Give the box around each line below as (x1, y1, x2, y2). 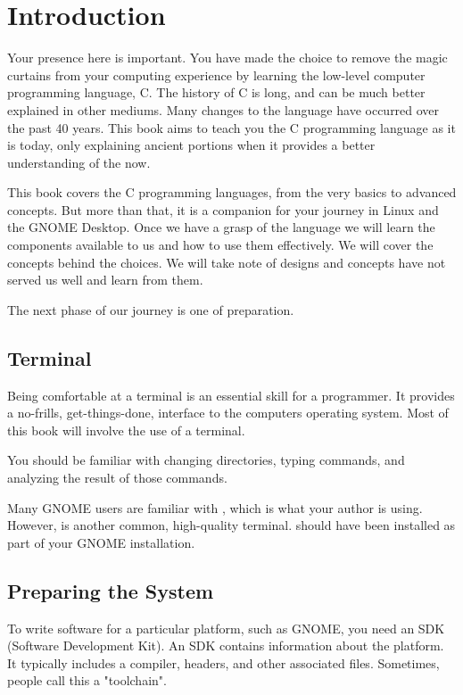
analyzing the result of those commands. (7, 468, 227, 487)
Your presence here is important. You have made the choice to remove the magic (7, 48, 448, 67)
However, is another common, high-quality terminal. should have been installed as (7, 516, 456, 534)
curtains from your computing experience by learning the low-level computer (7, 65, 426, 84)
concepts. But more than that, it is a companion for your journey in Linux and (7, 200, 439, 219)
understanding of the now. (7, 153, 151, 171)
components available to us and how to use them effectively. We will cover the (7, 236, 434, 254)
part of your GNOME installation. (7, 533, 195, 551)
